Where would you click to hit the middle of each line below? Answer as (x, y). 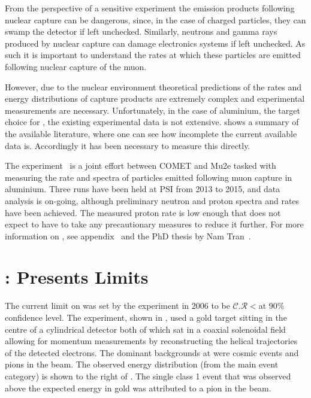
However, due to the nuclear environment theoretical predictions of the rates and (153, 86)
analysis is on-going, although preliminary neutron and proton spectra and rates (152, 200)
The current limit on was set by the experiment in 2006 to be (117, 306)
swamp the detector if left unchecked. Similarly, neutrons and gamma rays (141, 31)
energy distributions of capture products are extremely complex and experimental (155, 98)
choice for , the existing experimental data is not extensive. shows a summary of (152, 122)
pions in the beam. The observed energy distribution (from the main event (142, 364)
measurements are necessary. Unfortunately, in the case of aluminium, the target (153, 110)
